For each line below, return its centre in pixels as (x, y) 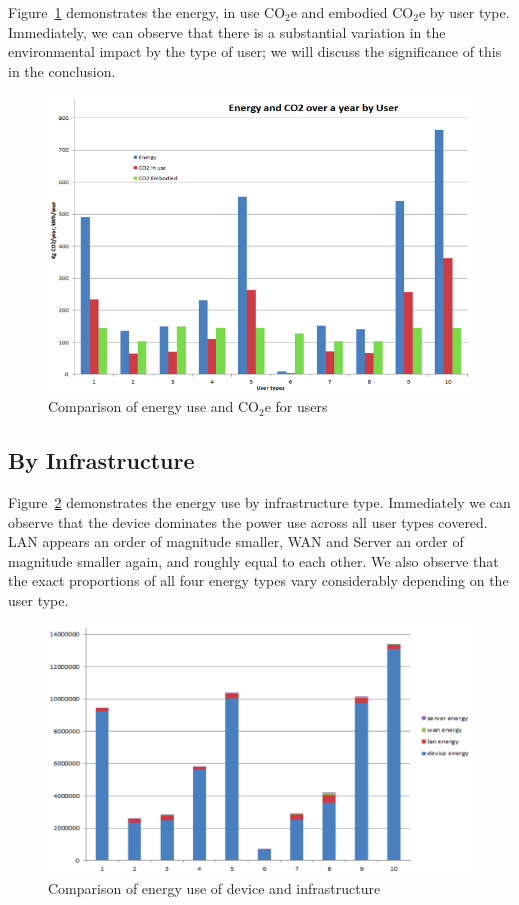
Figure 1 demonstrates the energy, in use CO (147, 12)
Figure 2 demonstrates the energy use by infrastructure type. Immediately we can (259, 501)
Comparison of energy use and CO (154, 406)
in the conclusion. (62, 70)
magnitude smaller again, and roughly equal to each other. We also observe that (253, 560)
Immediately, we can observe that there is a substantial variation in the (227, 31)
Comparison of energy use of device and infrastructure (214, 888)
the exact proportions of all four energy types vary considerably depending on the (258, 580)
